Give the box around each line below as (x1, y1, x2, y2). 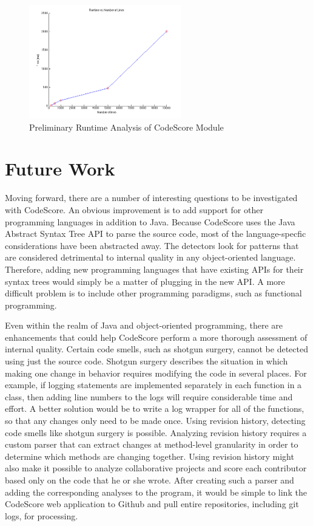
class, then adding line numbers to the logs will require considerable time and (5, 390, 293, 403)
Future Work (5, 156, 115, 181)
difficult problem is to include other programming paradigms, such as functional (5, 287, 302, 299)
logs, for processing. (5, 509, 78, 522)
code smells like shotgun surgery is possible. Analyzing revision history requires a (5, 426, 307, 439)
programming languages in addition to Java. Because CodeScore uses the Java (5, 215, 295, 228)
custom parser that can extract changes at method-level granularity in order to (5, 438, 298, 451)
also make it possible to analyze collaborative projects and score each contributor (5, 462, 307, 474)
